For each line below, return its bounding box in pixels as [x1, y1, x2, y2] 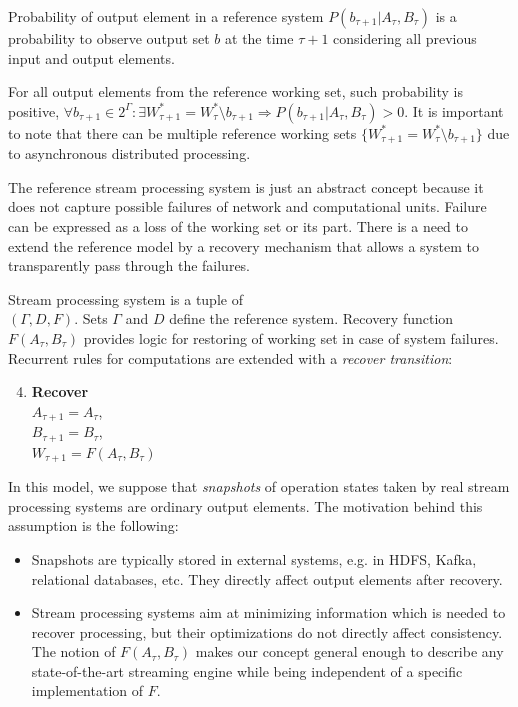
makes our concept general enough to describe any [195, 641, 504, 662]
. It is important [404, 100, 504, 121]
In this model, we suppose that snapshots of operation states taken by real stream [8, 476, 510, 497]
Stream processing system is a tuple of [8, 288, 243, 309]
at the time [225, 28, 294, 48]
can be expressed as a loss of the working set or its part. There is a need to [8, 216, 469, 237]
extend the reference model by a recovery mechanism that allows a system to [8, 235, 479, 256]
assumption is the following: [8, 515, 179, 536]
